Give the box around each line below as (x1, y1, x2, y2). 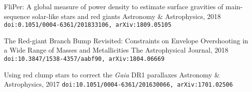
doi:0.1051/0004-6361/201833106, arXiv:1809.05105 (4, 21, 172, 29)
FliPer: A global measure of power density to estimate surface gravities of (4, 1, 224, 11)
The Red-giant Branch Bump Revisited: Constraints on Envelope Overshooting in (4, 35, 249, 45)
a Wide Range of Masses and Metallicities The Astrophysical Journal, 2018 (4, 45, 229, 55)
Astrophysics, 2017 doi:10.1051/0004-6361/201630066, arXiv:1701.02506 (4, 79, 233, 89)
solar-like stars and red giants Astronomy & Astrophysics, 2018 (32, 11, 221, 21)
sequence (4, 11, 30, 21)
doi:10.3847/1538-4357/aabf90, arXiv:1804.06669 (4, 55, 165, 63)
